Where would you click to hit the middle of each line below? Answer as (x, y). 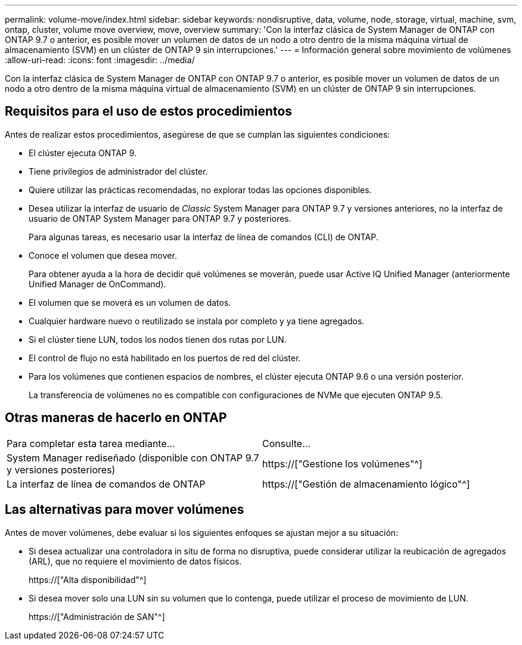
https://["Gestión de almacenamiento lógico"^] (366, 484)
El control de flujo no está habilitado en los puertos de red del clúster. (165, 358)
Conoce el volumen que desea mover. (103, 255)
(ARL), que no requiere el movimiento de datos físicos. (135, 561)
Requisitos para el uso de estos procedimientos (149, 111)
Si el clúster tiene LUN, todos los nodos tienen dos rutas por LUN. (158, 339)
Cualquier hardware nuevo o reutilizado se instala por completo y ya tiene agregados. (197, 321)
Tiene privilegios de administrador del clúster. (118, 171)
